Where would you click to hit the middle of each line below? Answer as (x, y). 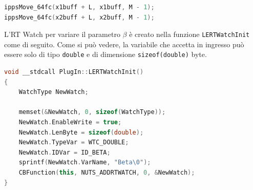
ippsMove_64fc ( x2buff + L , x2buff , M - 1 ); (79, 17)
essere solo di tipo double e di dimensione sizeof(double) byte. (106, 54)
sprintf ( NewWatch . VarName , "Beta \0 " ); (85, 163)
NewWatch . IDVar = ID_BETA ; (65, 152)
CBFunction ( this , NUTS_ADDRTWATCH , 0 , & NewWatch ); (107, 173)
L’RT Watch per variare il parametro (62, 34)
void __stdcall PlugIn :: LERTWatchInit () (74, 72)
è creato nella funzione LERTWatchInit (189, 34)
